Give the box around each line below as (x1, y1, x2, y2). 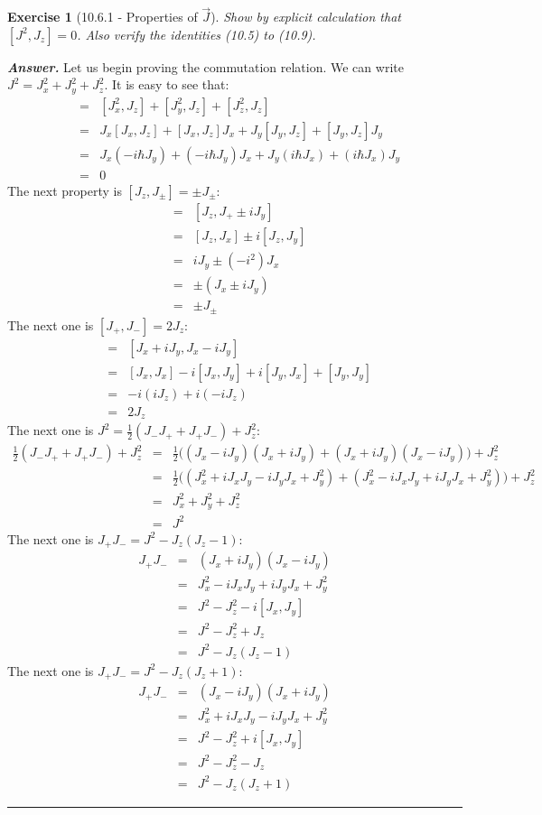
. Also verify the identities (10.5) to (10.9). (77, 24, 316, 43)
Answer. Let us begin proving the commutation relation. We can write (7, 57, 404, 76)
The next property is (7, 181, 122, 199)
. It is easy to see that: (104, 75, 229, 94)
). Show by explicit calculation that (210, 7, 401, 26)
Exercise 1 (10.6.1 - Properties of (7, 7, 198, 26)
